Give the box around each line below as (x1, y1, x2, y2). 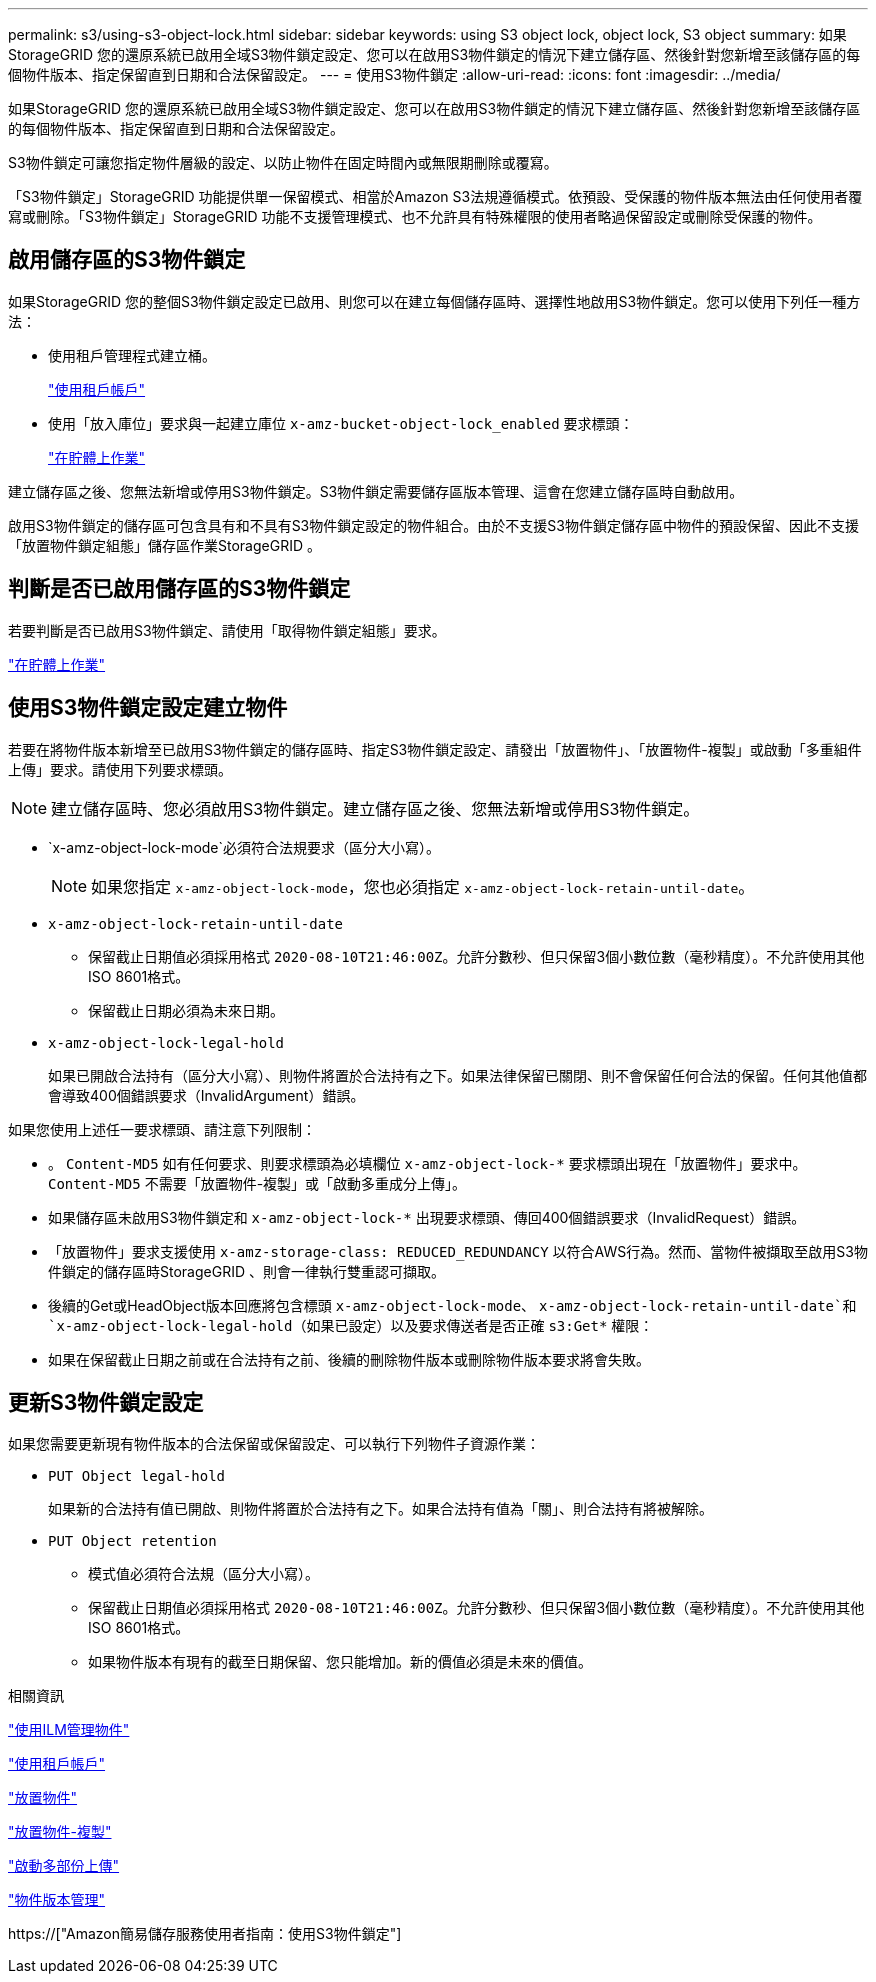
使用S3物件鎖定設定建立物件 (8, 695, 288, 721)
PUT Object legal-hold (48, 1468, 226, 1485)
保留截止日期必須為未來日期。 (88, 1001, 284, 1019)
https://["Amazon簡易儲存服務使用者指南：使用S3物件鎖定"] (8, 1925, 402, 1943)
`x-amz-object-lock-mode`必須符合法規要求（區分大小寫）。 (48, 838, 441, 856)
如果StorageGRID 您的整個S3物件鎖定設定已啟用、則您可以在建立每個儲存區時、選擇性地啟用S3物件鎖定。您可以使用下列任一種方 (8, 292, 861, 310)
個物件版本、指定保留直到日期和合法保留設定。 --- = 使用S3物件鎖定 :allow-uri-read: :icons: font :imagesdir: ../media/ (8, 66, 781, 83)
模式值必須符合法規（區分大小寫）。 (88, 1565, 319, 1583)
